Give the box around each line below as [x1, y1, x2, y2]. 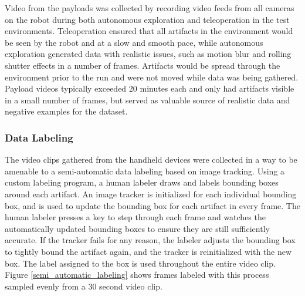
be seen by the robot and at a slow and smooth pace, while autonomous [5, 36, 263, 48]
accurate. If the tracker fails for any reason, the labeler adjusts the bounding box [5, 234, 296, 246]
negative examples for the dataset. [5, 105, 128, 117]
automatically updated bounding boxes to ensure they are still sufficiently [5, 222, 270, 234]
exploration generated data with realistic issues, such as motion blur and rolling [5, 48, 292, 60]
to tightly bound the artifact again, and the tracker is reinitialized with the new [5, 245, 292, 257]
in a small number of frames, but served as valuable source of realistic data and [5, 93, 290, 106]
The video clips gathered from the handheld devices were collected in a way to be [5, 153, 297, 166]
